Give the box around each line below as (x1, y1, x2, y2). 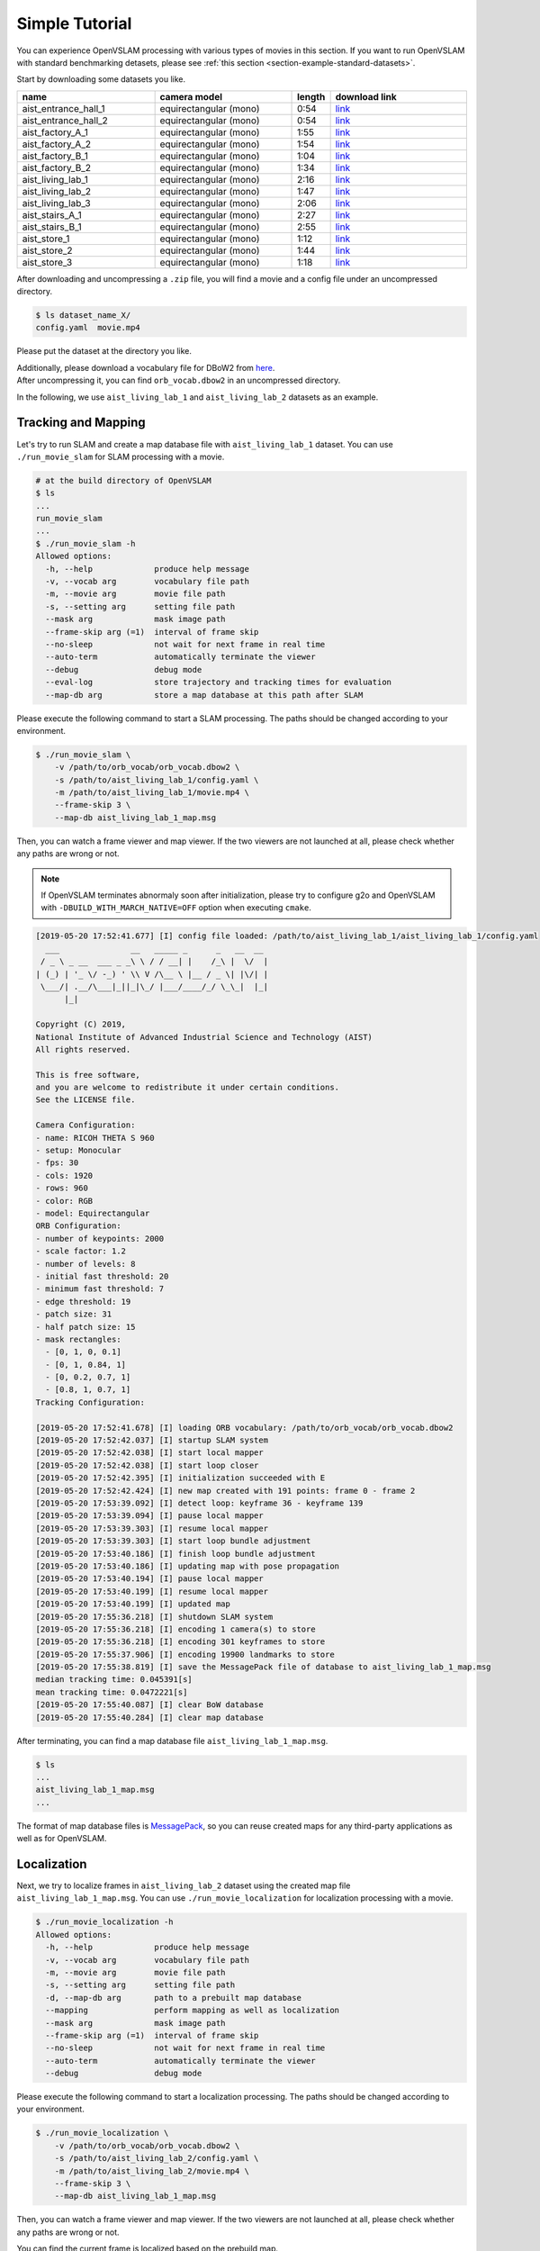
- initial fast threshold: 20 (35, 1270, 169, 1281)
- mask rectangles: (35, 1333, 121, 1344)
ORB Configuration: (35, 1221, 121, 1231)
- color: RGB (35, 1196, 94, 1206)
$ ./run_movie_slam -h (35, 538, 136, 548)
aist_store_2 (22, 244, 73, 257)
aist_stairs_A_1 (22, 208, 83, 221)
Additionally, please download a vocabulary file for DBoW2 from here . (16, 362, 275, 373)
